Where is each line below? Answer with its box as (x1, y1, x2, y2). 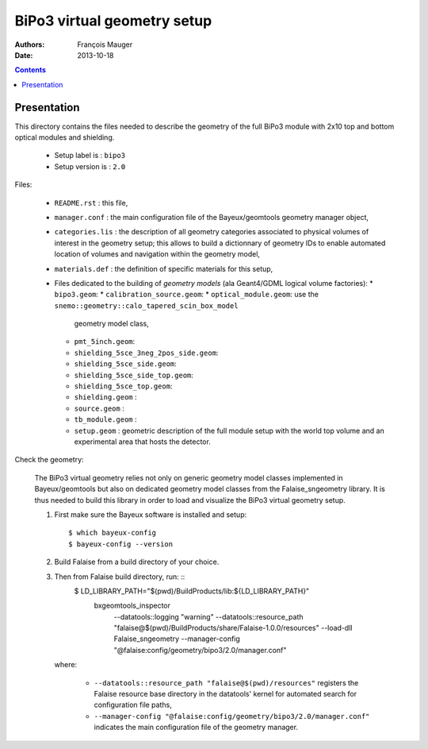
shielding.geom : (74, 392, 137, 402)
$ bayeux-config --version (68, 539, 174, 548)
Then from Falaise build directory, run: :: (54, 572, 185, 581)
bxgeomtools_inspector (94, 600, 170, 611)
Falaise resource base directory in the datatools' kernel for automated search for (94, 689, 357, 699)
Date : (14, 50, 33, 60)
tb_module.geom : (74, 415, 137, 424)
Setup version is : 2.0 (54, 161, 126, 171)
